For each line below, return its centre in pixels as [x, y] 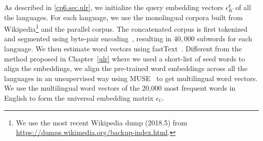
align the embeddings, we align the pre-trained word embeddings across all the [126, 68]
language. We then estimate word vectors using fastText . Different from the [123, 49]
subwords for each [225, 39]
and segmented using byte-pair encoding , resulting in [88, 39]
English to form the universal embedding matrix [79, 98]
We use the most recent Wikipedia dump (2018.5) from [101, 122]
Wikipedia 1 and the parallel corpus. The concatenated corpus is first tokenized [126, 28]
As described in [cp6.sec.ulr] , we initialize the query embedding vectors [114, 7]
